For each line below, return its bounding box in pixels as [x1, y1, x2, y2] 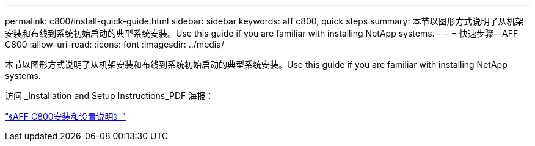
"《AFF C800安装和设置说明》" [5, 111, 126, 122]
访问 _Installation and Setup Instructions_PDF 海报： [5, 90, 214, 101]
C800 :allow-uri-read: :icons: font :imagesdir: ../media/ [5, 39, 225, 49]
